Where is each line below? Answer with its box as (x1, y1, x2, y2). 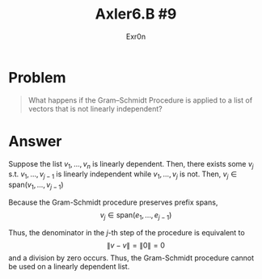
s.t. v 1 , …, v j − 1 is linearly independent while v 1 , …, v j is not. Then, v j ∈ (8, 169, 237, 181)
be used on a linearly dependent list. (8, 261, 130, 271)
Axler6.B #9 (95, 5, 177, 23)
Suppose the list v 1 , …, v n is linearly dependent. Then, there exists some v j (8, 159, 254, 171)
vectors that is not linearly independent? (27, 104, 163, 113)
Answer (8, 132, 62, 150)
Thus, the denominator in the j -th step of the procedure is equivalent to (8, 227, 245, 237)
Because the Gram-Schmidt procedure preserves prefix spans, (8, 197, 218, 207)
